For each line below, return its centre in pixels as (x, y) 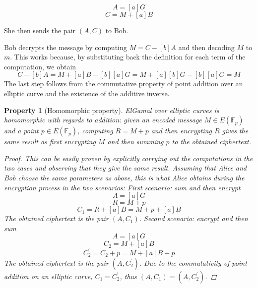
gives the (235, 131)
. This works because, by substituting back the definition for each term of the (128, 57)
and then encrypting (181, 131)
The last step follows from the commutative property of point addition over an (124, 84)
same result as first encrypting (50, 142)
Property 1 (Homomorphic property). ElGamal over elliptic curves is (112, 110)
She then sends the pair (40, 30)
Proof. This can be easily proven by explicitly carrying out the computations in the (128, 158)
